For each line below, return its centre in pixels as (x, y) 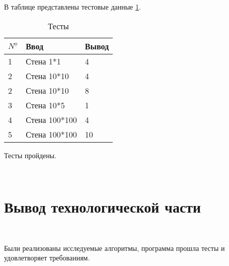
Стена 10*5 (45, 105)
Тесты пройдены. (30, 155)
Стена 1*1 (43, 61)
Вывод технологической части (103, 206)
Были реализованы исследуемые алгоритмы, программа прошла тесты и (114, 248)
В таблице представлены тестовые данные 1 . (72, 7)
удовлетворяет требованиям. (47, 258)
